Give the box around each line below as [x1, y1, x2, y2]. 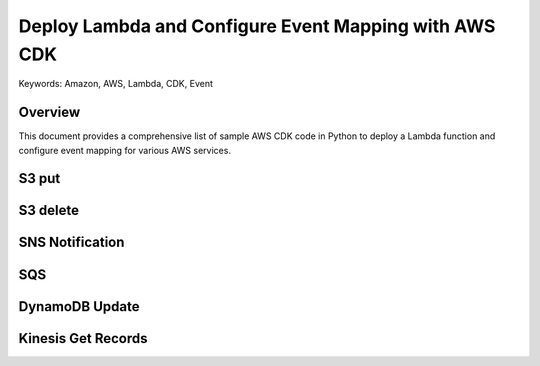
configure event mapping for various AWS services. [18, 144, 232, 156]
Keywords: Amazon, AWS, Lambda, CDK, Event [18, 78, 214, 90]
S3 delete [18, 202, 80, 219]
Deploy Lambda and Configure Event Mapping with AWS [18, 15, 496, 37]
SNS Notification [18, 234, 125, 251]
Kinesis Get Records [18, 330, 148, 347]
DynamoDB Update [18, 298, 140, 315]
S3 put [18, 170, 61, 187]
